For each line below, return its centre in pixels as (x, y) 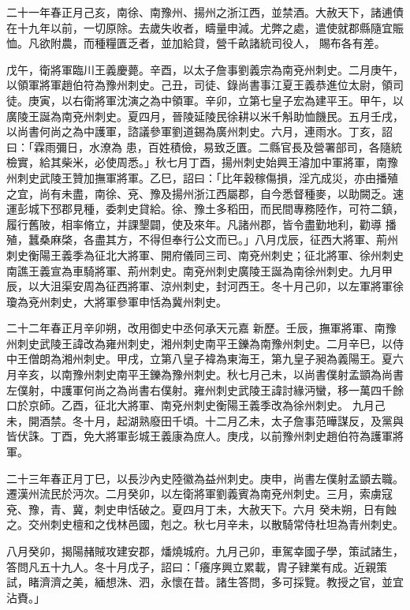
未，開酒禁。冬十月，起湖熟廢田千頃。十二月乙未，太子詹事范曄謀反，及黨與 (205, 420)
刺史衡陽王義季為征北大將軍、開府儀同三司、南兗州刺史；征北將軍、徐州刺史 (205, 254)
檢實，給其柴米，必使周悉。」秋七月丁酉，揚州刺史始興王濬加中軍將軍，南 (197, 162)
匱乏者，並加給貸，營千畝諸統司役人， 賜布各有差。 (251, 43)
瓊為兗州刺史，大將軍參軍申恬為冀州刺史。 (117, 301)
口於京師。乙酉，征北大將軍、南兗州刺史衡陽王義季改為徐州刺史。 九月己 (196, 405)
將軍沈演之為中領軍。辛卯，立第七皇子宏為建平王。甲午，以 (249, 100)
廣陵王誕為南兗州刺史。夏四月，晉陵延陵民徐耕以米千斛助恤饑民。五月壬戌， (205, 116)
